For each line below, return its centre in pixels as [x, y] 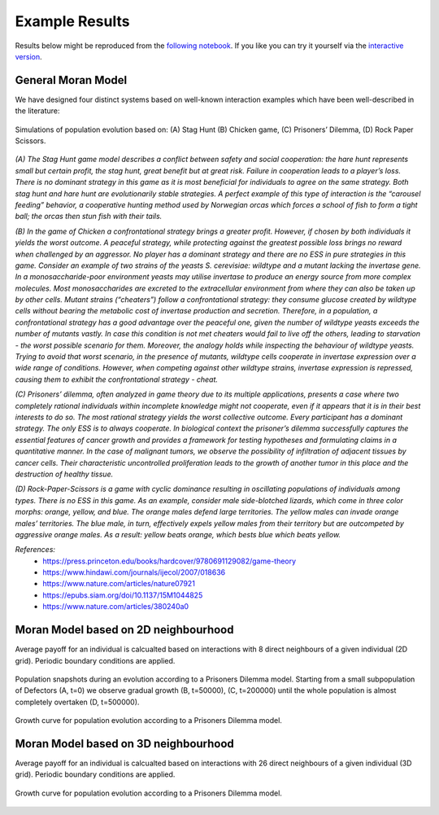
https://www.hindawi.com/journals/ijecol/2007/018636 [134, 572]
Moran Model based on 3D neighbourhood [125, 744]
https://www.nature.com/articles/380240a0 [116, 607]
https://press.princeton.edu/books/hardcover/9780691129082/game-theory [170, 561]
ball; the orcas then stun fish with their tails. [89, 217]
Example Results [72, 21]
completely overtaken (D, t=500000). [77, 702]
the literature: [37, 111]
